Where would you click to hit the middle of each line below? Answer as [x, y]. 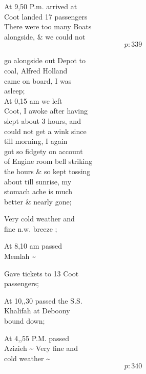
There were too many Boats [48, 26]
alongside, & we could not [45, 36]
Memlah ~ [20, 256]
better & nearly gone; [38, 201]
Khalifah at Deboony [37, 311]
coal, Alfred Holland [36, 70]
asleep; [15, 91]
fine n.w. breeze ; [31, 228]
